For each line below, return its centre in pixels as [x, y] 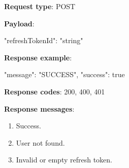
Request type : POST [40, 6]
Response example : [38, 57]
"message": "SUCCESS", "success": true [64, 74]
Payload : [19, 23]
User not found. [40, 142]
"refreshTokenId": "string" [44, 40]
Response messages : [39, 108]
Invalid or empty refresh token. [64, 160]
